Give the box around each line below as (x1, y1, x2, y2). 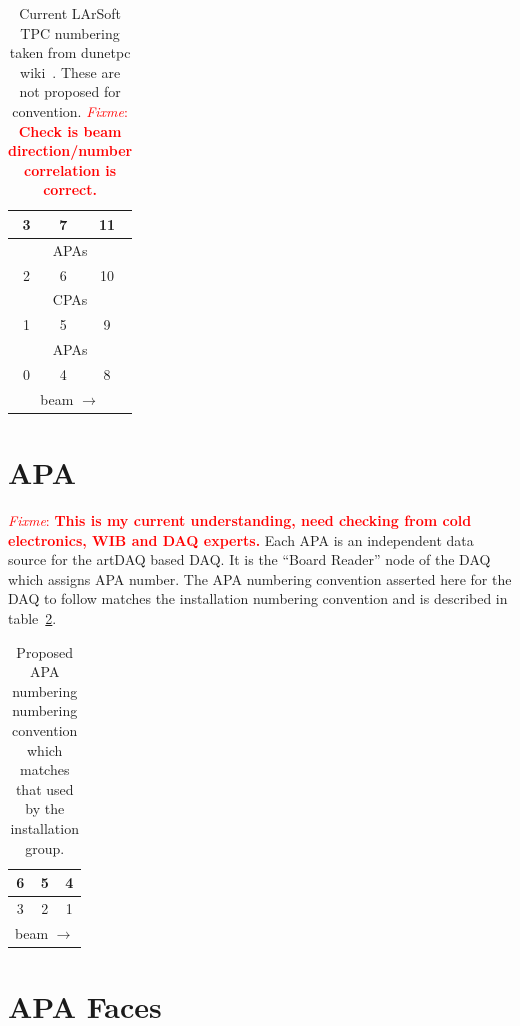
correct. (43, 179, 97, 200)
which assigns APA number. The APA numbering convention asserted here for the (8, 568, 512, 589)
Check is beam (18, 120, 122, 141)
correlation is (24, 159, 117, 180)
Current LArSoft (19, 3, 121, 23)
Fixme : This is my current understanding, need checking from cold (8, 510, 472, 531)
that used (15, 778, 74, 799)
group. (25, 837, 65, 858)
